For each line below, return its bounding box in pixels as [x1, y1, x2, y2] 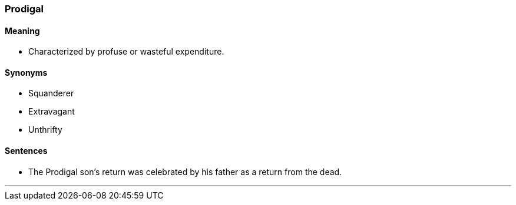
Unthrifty [28, 125, 62, 135]
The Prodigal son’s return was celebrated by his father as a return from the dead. [28, 166, 342, 177]
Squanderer [28, 88, 74, 99]
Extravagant [28, 106, 75, 117]
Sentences [5, 146, 48, 156]
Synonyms [5, 67, 48, 78]
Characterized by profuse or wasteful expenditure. [28, 46, 224, 57]
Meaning [5, 25, 40, 36]
